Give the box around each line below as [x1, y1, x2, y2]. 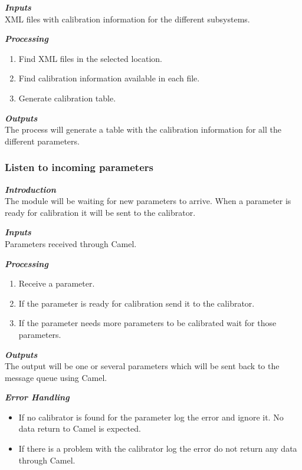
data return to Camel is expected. [18, 422, 141, 435]
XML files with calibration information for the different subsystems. [5, 12, 250, 25]
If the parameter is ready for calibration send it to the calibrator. [18, 297, 255, 309]
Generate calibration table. [18, 91, 116, 104]
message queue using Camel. [5, 371, 107, 383]
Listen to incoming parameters [5, 160, 153, 175]
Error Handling [5, 391, 70, 403]
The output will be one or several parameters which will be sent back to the [5, 360, 280, 372]
